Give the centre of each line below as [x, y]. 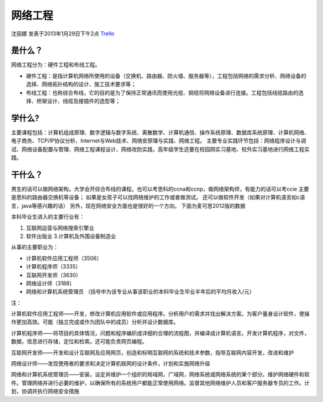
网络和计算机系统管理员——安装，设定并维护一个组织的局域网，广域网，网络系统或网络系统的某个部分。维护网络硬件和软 [160, 374]
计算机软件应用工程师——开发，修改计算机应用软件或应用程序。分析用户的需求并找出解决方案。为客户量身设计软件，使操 [160, 314]
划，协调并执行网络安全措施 [45, 391]
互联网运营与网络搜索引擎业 [60, 228]
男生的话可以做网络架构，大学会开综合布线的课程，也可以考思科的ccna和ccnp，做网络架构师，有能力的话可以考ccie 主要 [160, 189]
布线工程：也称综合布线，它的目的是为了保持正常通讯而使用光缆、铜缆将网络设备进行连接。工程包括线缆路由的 [162, 92]
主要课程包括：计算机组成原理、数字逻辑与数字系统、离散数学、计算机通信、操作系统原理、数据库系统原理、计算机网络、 [160, 132]
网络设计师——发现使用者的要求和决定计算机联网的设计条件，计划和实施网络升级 [111, 364]
